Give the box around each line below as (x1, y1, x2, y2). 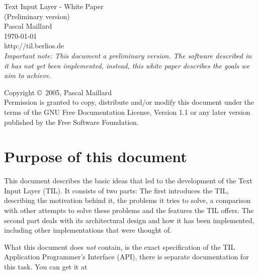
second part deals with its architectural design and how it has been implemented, (4, 215, 254, 225)
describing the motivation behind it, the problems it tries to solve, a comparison (4, 195, 251, 205)
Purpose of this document (4, 146, 187, 167)
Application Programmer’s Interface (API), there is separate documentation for (4, 251, 249, 262)
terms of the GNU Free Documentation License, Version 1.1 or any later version (4, 106, 250, 117)
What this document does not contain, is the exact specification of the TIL (4, 241, 235, 252)
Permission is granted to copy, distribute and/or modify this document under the (4, 97, 254, 107)
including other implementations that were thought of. (4, 225, 172, 235)
